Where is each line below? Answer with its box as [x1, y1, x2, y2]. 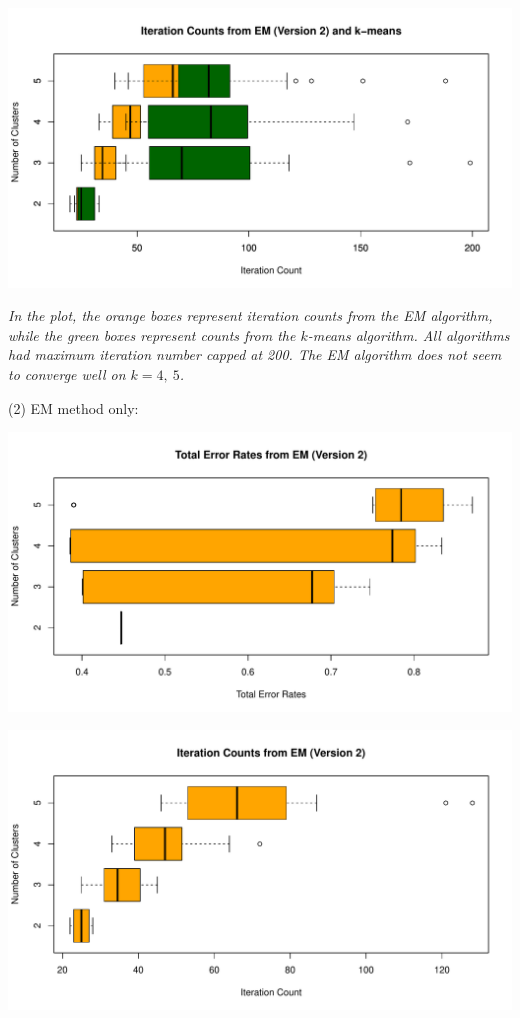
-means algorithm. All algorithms [307, 324, 510, 345]
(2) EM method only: [8, 397, 139, 418]
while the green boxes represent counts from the [8, 324, 296, 345]
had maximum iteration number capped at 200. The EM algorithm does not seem [8, 344, 502, 365]
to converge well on [8, 363, 126, 384]
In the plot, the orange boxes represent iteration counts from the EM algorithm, [8, 305, 493, 326]
